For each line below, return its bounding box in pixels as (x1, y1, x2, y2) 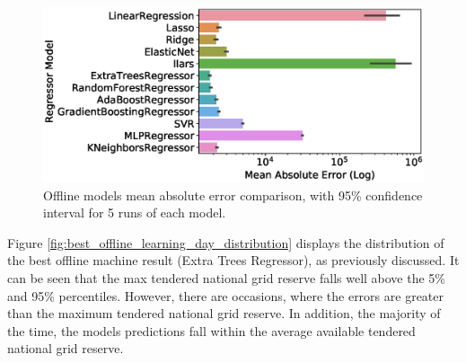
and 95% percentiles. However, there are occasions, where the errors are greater (7, 286, 444, 305)
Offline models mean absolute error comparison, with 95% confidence (43, 185, 423, 204)
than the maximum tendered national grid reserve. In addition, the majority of (7, 304, 441, 323)
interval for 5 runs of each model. (43, 203, 226, 222)
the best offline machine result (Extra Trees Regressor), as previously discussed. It (7, 251, 460, 270)
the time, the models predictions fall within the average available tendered (7, 321, 416, 340)
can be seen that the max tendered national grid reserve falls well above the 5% (7, 268, 446, 287)
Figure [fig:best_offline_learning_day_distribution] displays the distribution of (7, 233, 444, 252)
